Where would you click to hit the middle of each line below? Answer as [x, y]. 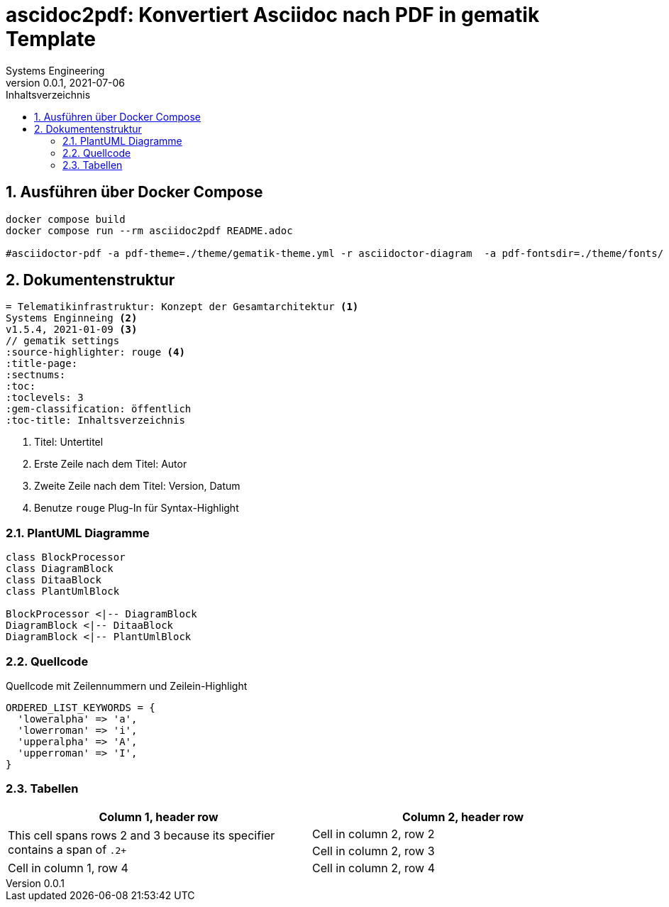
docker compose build [66, 219]
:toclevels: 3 [45, 398]
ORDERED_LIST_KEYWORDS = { [81, 707]
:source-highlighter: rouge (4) [95, 352]
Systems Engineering [55, 70]
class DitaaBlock [54, 580]
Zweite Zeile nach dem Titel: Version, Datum [137, 486]
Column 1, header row [159, 817]
